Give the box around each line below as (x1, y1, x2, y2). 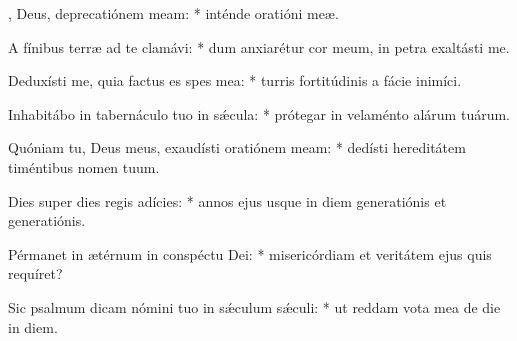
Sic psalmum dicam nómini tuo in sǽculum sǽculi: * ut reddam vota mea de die (8, 296, 501, 317)
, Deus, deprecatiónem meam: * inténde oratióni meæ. (8, 3, 339, 23)
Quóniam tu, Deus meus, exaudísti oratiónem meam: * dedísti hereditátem (8, 137, 466, 158)
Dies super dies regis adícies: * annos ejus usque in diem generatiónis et (8, 190, 447, 211)
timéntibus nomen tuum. (8, 156, 160, 177)
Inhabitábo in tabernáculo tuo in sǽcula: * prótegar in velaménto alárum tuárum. (8, 103, 510, 124)
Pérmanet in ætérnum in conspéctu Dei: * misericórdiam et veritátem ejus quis (8, 243, 492, 264)
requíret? (8, 263, 63, 284)
